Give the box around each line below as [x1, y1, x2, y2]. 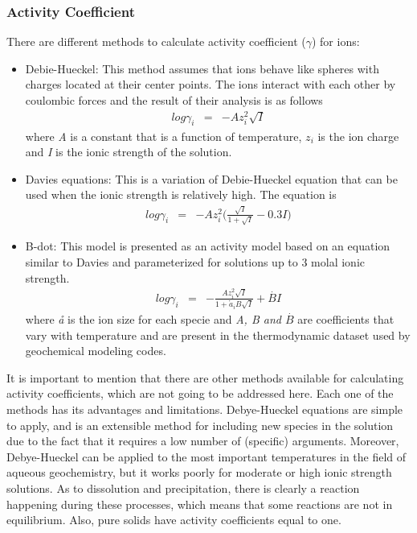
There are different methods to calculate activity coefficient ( [6, 33, 306, 50]
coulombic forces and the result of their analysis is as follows [25, 92, 323, 108]
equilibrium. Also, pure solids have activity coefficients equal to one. [6, 511, 341, 528]
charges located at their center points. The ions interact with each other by [25, 76, 396, 93]
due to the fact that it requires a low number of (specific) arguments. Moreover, [6, 432, 399, 449]
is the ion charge [317, 127, 399, 144]
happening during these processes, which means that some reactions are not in [6, 495, 393, 512]
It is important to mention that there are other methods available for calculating [6, 369, 404, 386]
